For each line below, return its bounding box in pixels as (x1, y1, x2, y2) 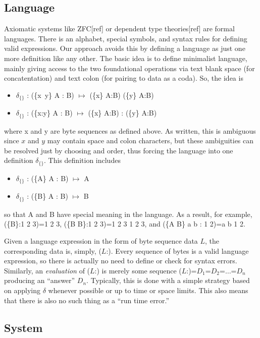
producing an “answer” (4, 275, 75, 286)
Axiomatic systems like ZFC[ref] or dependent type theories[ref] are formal (4, 23, 235, 34)
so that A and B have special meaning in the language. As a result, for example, (4, 208, 252, 219)
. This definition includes (44, 155, 121, 165)
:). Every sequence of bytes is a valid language (106, 245, 249, 256)
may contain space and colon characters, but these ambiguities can (47, 135, 254, 146)
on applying (4, 285, 40, 295)
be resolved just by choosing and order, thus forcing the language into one (4, 145, 233, 155)
